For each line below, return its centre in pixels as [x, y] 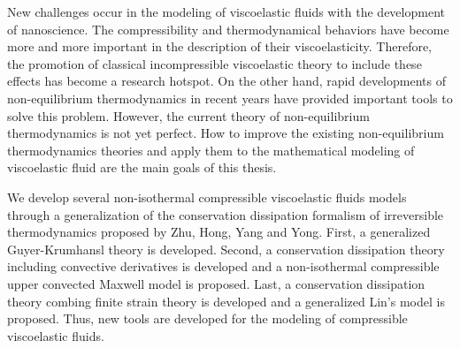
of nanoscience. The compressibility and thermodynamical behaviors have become [228, 29]
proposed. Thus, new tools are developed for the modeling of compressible [207, 318]
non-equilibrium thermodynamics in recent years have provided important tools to [230, 98]
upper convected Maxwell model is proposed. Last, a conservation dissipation [216, 283]
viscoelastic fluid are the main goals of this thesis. [142, 167]
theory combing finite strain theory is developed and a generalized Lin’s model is [226, 301]
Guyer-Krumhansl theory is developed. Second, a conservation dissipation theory [226, 249]
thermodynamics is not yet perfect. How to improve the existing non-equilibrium [226, 133]
